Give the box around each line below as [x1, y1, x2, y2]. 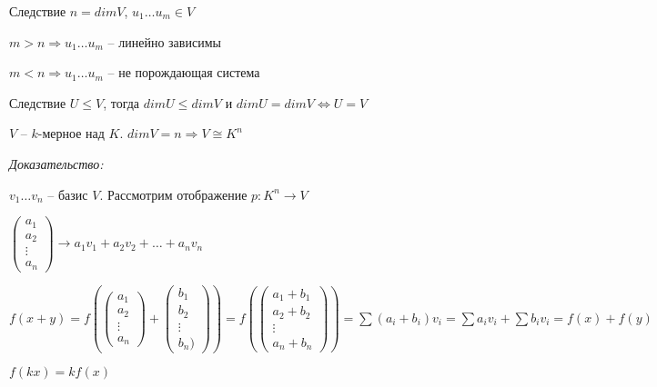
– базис [47, 184, 88, 203]
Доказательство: [9, 154, 104, 173]
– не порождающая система [107, 63, 260, 82]
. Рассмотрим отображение [99, 184, 248, 203]
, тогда [103, 93, 140, 112]
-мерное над [37, 124, 105, 143]
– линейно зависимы [107, 32, 221, 51]
